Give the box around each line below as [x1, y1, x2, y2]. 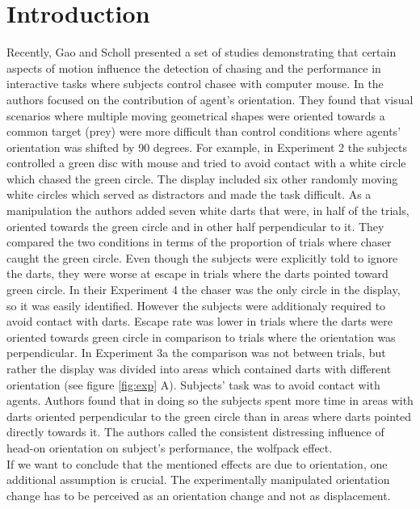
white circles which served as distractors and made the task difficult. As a [6, 186, 372, 203]
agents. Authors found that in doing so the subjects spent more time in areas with [6, 392, 414, 409]
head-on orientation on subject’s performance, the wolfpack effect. [6, 439, 333, 456]
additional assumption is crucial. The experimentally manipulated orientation [6, 471, 390, 488]
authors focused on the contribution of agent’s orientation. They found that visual [6, 90, 414, 107]
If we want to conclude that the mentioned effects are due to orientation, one [6, 455, 388, 472]
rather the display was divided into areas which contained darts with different [6, 360, 392, 376]
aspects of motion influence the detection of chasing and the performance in [6, 59, 381, 76]
